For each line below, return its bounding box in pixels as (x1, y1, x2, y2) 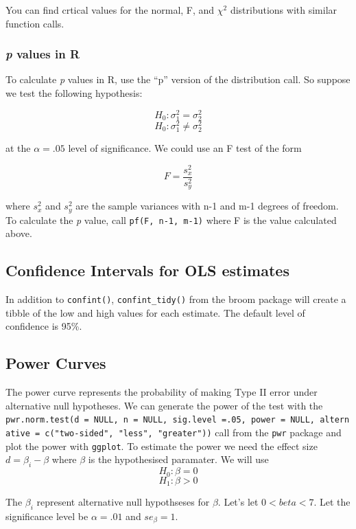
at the (5, 141, 31, 155)
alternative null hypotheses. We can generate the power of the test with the (5, 398, 323, 412)
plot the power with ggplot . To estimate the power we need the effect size (5, 438, 318, 453)
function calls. (5, 16, 64, 30)
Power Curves (5, 352, 106, 374)
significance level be (5, 508, 88, 523)
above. (5, 226, 32, 240)
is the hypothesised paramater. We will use (88, 452, 269, 466)
